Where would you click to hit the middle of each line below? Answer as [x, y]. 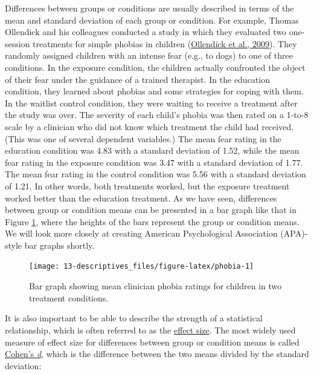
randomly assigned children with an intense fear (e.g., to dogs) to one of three [149, 55]
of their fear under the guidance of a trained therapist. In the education [137, 79]
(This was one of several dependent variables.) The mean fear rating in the [143, 138]
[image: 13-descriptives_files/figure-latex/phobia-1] [142, 267]
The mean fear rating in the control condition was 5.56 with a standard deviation [155, 174]
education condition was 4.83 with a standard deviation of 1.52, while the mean [152, 150]
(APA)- [294, 233]
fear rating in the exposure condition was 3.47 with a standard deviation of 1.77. [154, 162]
